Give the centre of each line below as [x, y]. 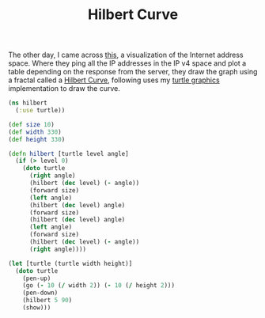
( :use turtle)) [40, 111]
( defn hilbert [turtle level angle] [68, 153]
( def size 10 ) [32, 124]
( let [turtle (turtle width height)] [70, 263]
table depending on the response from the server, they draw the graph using [133, 72]
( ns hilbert [28, 103]
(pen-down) [40, 293]
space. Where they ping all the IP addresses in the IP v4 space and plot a [127, 63]
